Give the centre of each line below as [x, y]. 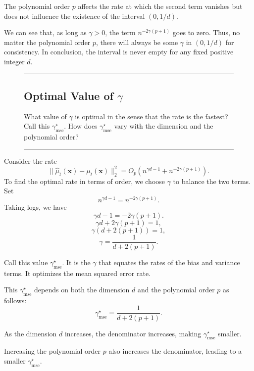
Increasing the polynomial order [52, 351]
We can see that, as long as [45, 32]
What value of [45, 116]
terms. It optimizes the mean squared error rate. [77, 273]
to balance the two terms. [212, 181]
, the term [120, 32]
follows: [15, 300]
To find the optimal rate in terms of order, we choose [85, 181]
